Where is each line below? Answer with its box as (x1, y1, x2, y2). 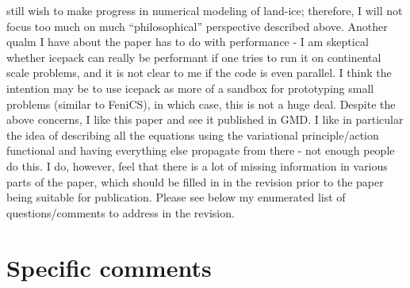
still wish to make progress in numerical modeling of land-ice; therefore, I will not (6, 2, 403, 18)
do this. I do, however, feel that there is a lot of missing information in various (6, 157, 388, 174)
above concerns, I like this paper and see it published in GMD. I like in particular (6, 111, 404, 128)
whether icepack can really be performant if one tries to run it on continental (6, 48, 381, 65)
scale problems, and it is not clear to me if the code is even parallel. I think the (6, 64, 392, 81)
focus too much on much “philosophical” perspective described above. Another (6, 17, 388, 34)
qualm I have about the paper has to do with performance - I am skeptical (6, 33, 369, 50)
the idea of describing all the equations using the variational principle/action (6, 126, 379, 143)
